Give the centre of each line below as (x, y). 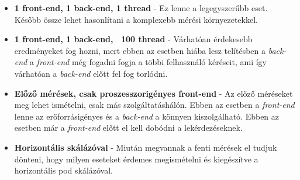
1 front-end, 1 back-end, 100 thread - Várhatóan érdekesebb (133, 39)
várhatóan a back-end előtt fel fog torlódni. (91, 73)
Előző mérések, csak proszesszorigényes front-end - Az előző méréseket (154, 93)
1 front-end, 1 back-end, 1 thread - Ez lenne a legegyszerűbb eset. (141, 8)
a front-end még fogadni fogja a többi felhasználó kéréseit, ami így (148, 62)
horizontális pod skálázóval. (64, 170)
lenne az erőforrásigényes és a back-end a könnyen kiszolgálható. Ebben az (147, 116)
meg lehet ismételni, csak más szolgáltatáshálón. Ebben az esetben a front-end (154, 105)
